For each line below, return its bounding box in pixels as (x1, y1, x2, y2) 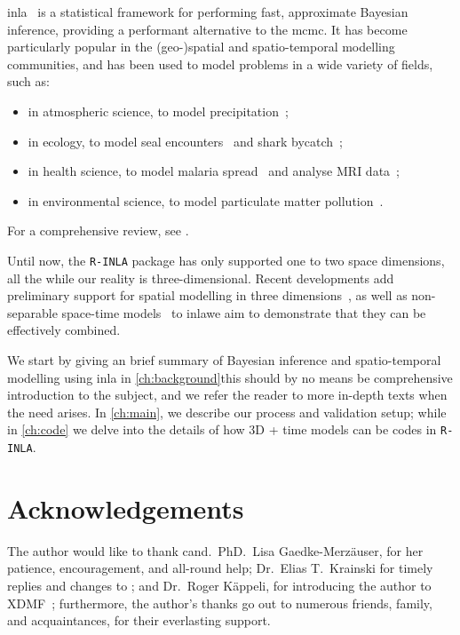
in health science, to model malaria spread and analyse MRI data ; (28, 162, 400, 180)
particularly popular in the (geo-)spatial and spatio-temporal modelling (7, 37, 395, 56)
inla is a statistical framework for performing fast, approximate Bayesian (7, 3, 408, 20)
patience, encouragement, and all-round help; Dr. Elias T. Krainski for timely (7, 559, 433, 577)
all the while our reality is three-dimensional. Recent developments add (7, 268, 394, 287)
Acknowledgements (7, 489, 244, 526)
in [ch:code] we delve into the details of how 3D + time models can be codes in (7, 420, 437, 439)
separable (7, 303, 58, 321)
